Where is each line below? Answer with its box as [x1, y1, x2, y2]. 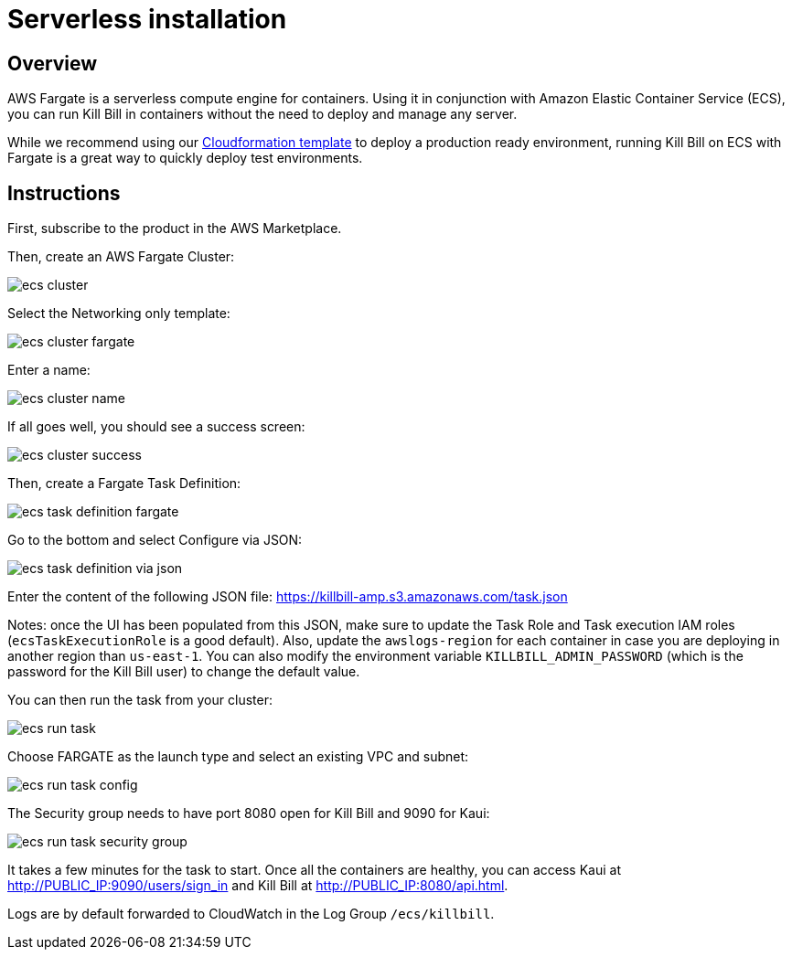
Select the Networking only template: [7, 305, 230, 322]
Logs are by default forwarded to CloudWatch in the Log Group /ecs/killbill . [7, 906, 495, 922]
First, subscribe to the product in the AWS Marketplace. [7, 220, 342, 237]
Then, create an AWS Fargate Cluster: [7, 249, 235, 265]
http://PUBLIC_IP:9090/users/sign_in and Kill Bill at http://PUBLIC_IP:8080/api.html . [7, 877, 508, 894]
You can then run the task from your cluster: [7, 692, 273, 708]
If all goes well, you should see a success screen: [7, 419, 305, 435]
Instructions [7, 181, 121, 205]
